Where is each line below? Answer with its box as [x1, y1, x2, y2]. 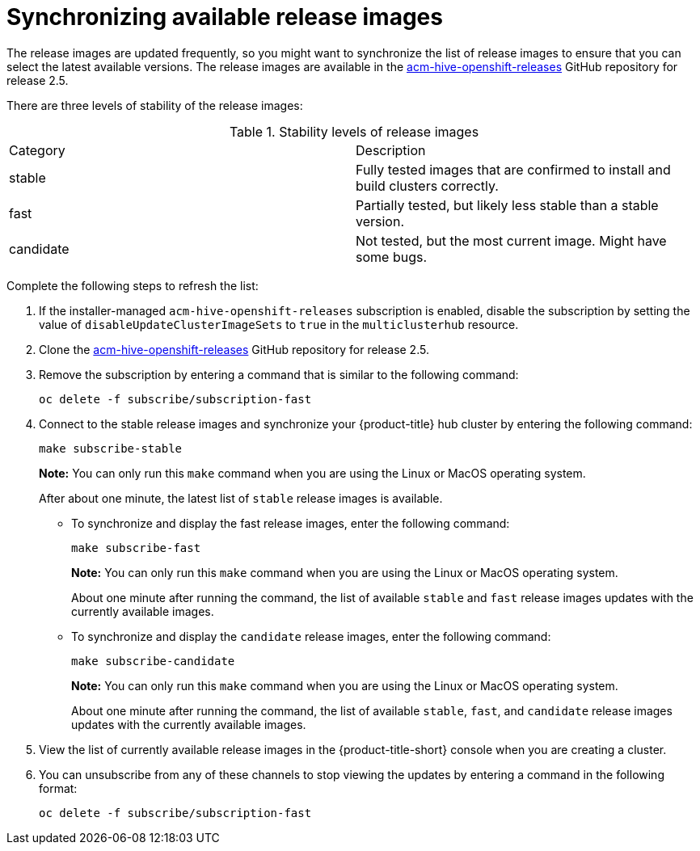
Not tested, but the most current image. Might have [356, 232, 667, 249]
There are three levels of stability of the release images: [6, 98, 303, 112]
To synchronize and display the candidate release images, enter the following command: [71, 629, 551, 643]
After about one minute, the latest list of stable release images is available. [39, 491, 443, 505]
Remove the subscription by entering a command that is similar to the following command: [39, 367, 519, 381]
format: [39, 781, 78, 795]
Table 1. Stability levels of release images [229, 123, 479, 140]
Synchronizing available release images [6, 3, 443, 31]
